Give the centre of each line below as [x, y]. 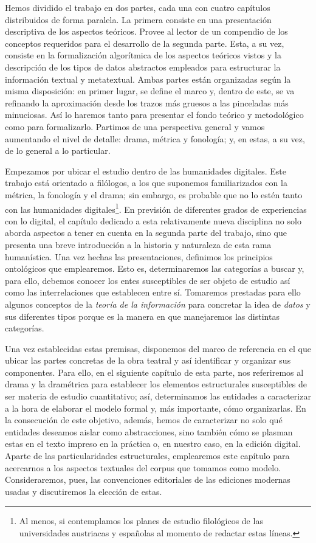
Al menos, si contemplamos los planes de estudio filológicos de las [141, 521]
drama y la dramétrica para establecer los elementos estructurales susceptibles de [156, 384]
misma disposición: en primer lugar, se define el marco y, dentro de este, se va [150, 91]
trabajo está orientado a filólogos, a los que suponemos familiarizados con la [146, 183]
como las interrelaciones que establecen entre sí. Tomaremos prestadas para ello [153, 292]
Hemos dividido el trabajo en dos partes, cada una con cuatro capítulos [138, 7]
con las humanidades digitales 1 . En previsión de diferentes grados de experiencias [156, 208]
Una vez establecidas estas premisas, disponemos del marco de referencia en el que [158, 348]
